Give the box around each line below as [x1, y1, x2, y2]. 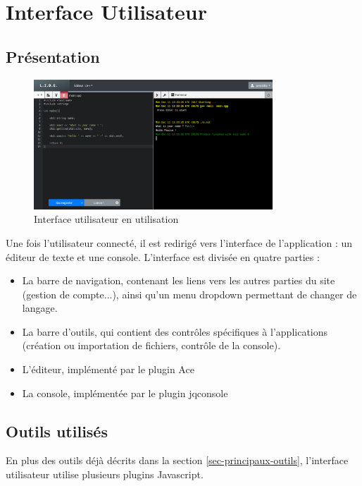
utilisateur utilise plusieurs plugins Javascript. [6, 467, 204, 482]
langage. [22, 300, 58, 315]
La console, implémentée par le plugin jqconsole [22, 385, 228, 400]
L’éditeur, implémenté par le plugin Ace [22, 362, 194, 377]
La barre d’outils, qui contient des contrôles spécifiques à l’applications [22, 324, 328, 339]
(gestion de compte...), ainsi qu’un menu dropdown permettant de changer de [22, 286, 357, 301]
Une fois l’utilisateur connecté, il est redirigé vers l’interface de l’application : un [6, 235, 353, 250]
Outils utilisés [6, 420, 108, 442]
